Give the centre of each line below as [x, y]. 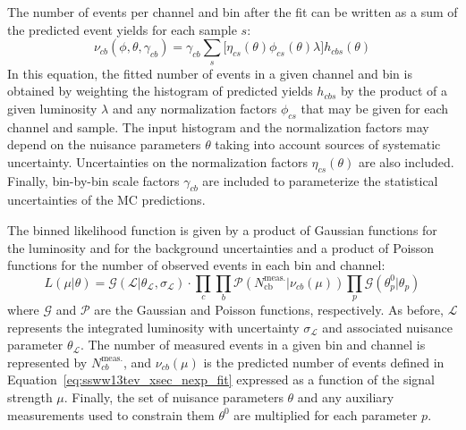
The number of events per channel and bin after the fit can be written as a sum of [233, 12]
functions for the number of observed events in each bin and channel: [196, 265]
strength [30, 397]
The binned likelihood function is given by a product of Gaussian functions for [222, 229]
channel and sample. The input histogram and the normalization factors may [218, 126]
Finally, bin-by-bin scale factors [93, 180]
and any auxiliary [346, 397]
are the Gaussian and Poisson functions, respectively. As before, [269, 310]
